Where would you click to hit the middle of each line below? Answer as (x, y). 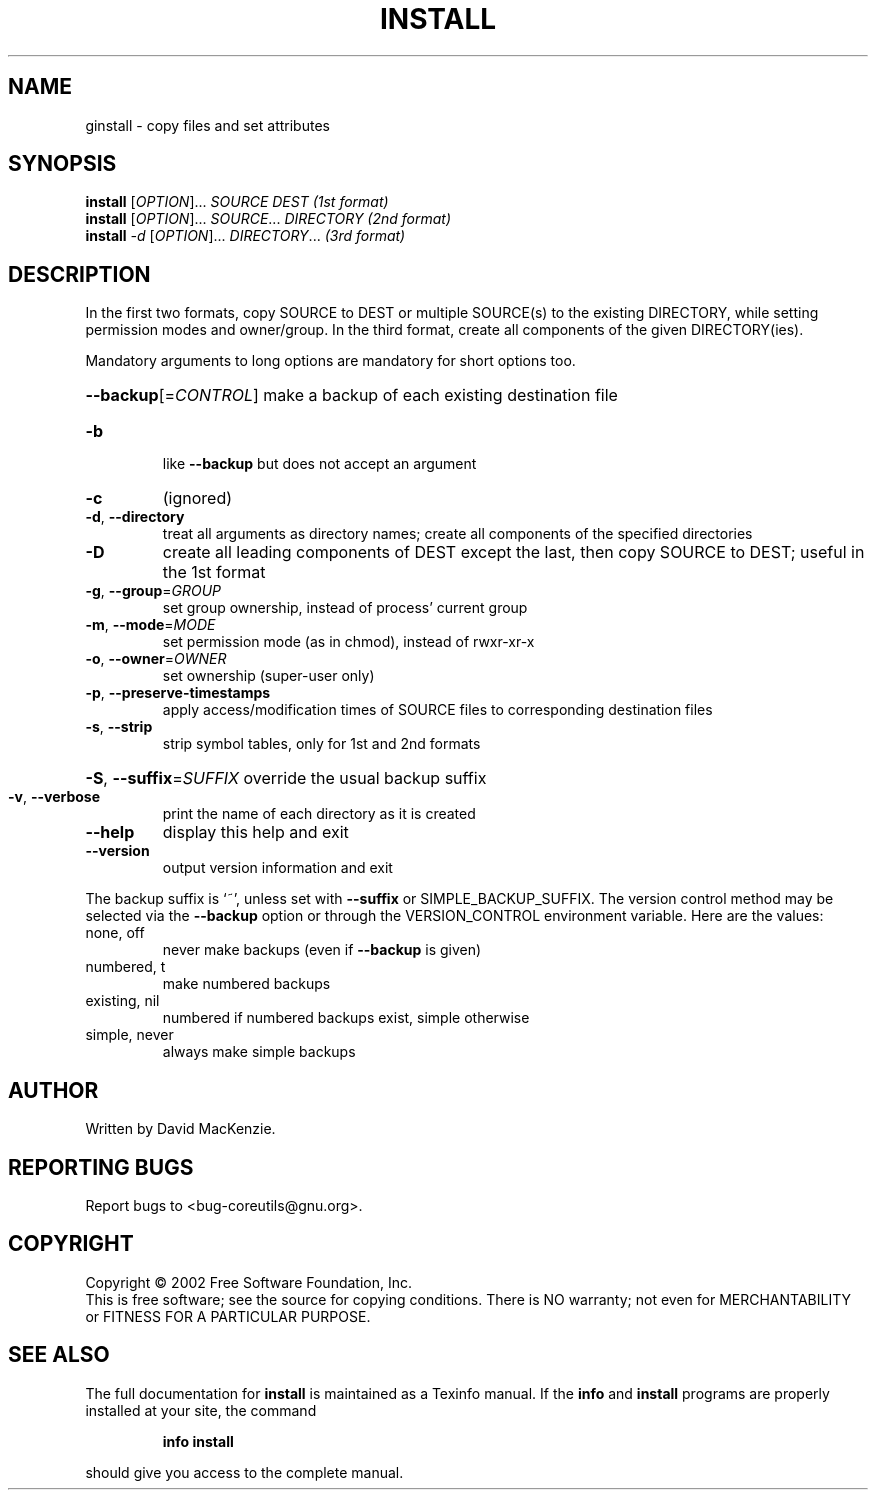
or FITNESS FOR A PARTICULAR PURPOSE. (228, 1316)
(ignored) (197, 498)
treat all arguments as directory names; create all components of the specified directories (457, 534)
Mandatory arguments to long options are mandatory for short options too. (330, 361)
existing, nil (122, 1001)
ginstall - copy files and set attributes (207, 125)
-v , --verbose (54, 797)
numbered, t (125, 967)
